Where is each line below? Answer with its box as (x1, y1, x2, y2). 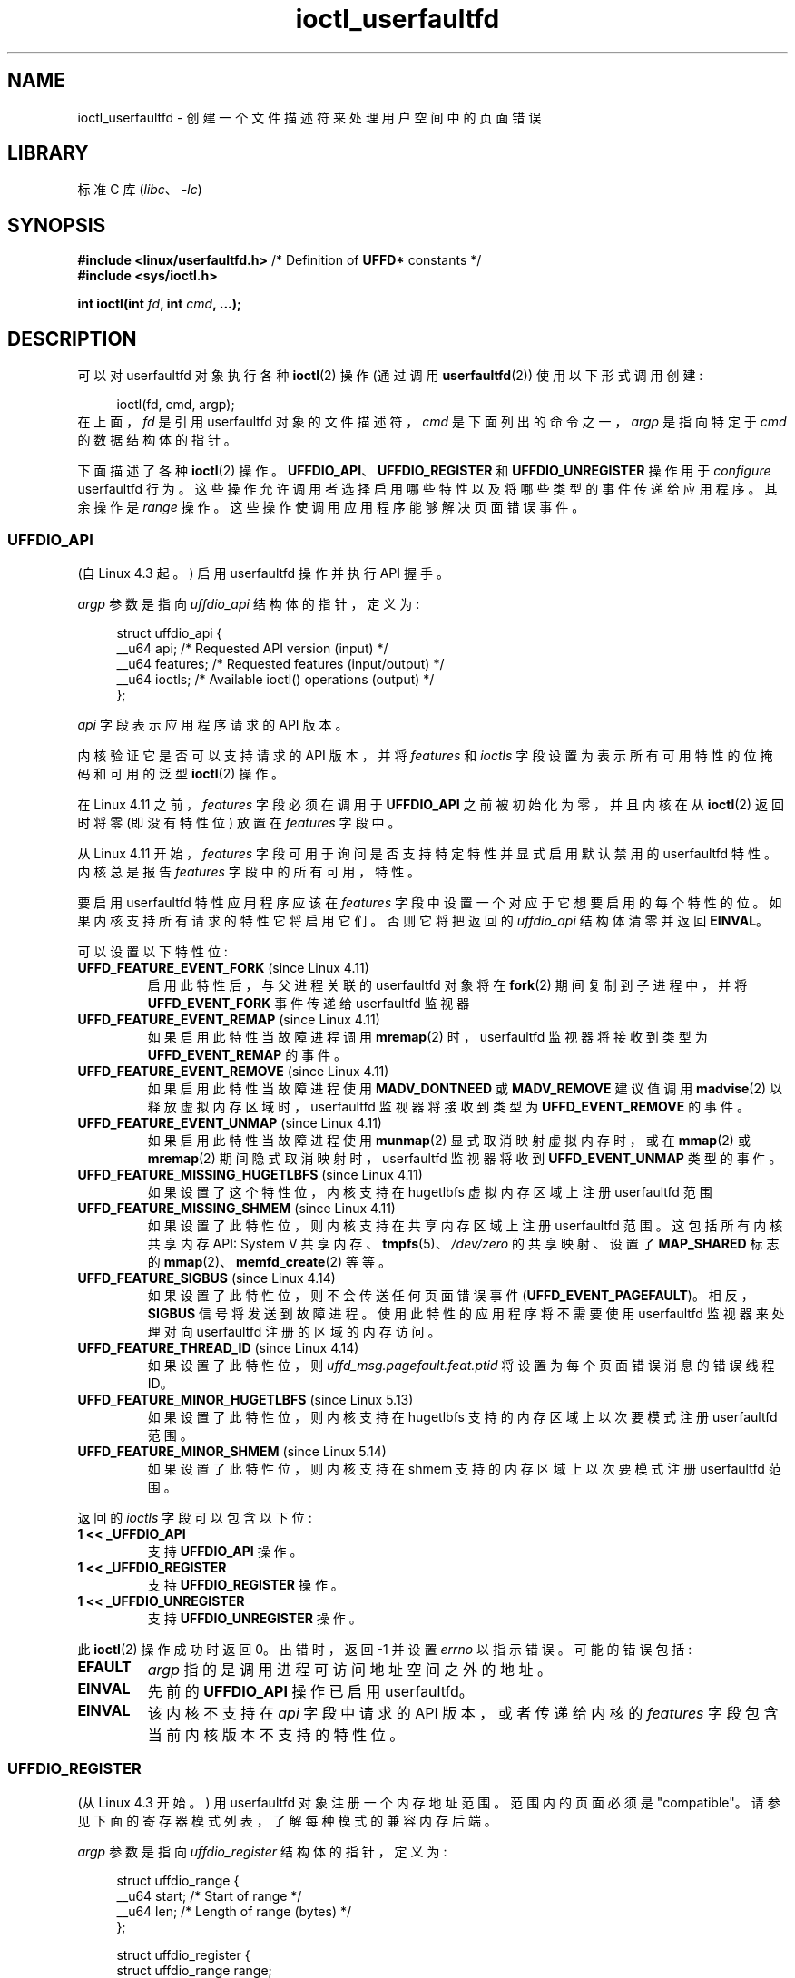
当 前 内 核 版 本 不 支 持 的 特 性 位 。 (147, 1725, 405, 1744)
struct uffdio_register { (116, 1946, 250, 1963)
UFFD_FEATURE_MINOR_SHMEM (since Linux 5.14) (77, 1443, 387, 1459)
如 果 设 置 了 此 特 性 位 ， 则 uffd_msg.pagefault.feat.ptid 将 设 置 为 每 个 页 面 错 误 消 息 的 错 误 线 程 (147, 1356, 775, 1373)
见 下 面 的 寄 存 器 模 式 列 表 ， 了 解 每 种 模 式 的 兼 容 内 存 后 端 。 (77, 1812, 497, 1828)
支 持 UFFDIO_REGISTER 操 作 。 (147, 1576, 344, 1592)
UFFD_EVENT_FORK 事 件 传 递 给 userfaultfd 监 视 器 (147, 994, 470, 1011)
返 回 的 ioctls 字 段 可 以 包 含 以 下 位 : (77, 1509, 312, 1525)
